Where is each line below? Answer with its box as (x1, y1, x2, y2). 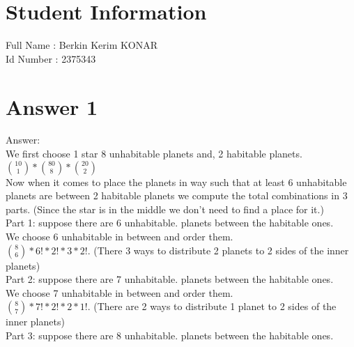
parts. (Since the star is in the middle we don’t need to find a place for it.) (6, 201, 324, 216)
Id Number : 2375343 (6, 51, 96, 65)
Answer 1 (6, 92, 98, 121)
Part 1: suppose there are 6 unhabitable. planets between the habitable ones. (6, 215, 334, 230)
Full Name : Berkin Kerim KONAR (6, 38, 158, 52)
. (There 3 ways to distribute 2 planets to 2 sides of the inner (87, 242, 349, 257)
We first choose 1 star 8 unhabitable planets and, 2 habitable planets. (6, 146, 302, 161)
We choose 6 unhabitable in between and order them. (6, 229, 233, 243)
